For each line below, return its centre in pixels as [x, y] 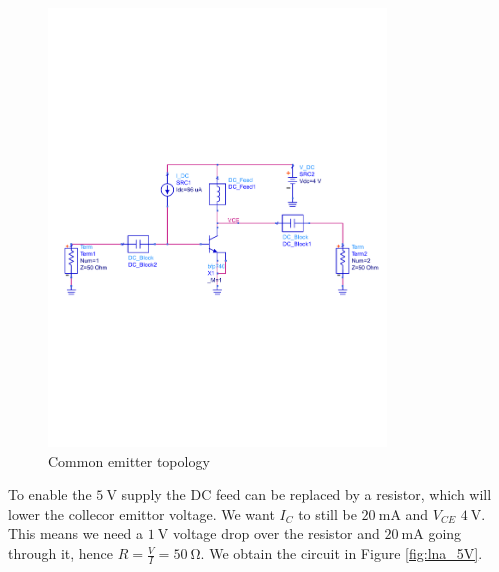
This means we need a [76, 533]
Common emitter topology [129, 460]
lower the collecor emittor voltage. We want [141, 513]
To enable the [50, 494]
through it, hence [61, 553]
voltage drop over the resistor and [276, 533]
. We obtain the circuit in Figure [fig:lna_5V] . [341, 553]
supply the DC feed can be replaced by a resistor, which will [306, 494]
